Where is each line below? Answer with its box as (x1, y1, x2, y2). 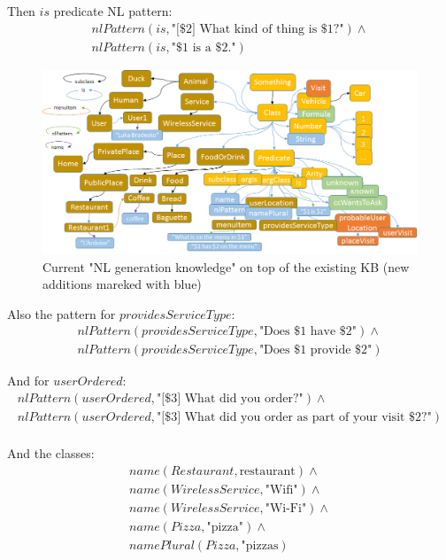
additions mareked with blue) (42, 275, 202, 293)
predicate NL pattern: (53, 2, 173, 19)
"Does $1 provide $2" (258, 344, 373, 357)
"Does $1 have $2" (258, 325, 358, 338)
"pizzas (241, 539, 279, 552)
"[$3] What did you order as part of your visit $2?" (157, 411, 432, 424)
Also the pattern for (7, 304, 116, 323)
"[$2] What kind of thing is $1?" (171, 22, 344, 35)
